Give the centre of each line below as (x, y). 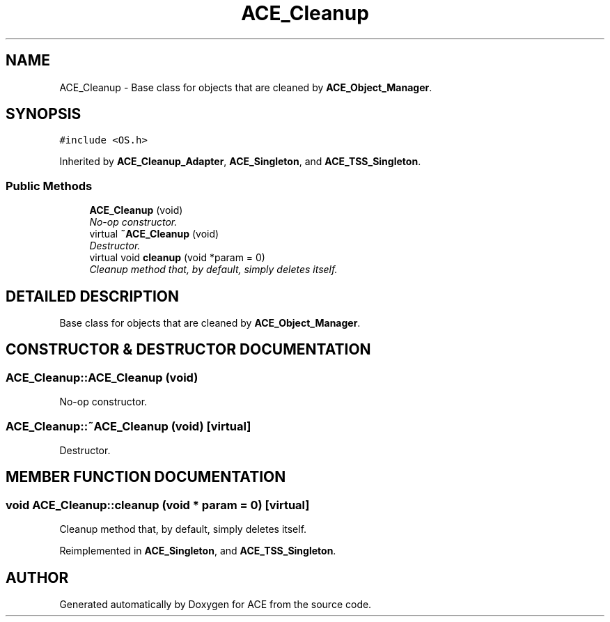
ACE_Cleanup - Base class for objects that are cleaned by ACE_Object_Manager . (246, 87)
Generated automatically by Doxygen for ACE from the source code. (216, 605)
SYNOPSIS (44, 114)
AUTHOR (37, 577)
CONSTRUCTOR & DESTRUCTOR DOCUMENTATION (188, 350)
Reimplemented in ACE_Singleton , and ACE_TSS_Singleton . (198, 551)
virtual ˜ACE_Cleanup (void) (154, 234)
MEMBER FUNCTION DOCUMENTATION (146, 477)
